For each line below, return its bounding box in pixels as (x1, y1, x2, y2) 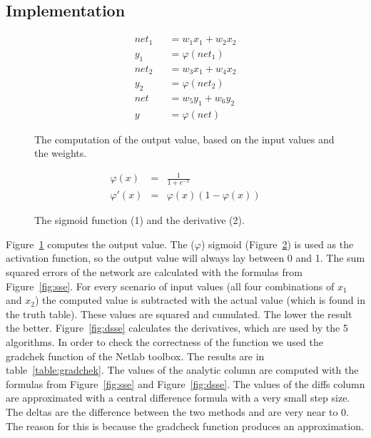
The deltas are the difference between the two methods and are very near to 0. (6, 404, 349, 419)
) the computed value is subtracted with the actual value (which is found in (34, 292, 365, 307)
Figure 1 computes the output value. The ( (6, 236, 195, 251)
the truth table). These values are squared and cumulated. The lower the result (6, 306, 352, 321)
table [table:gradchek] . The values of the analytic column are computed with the (6, 362, 359, 377)
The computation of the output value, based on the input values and (34, 131, 335, 146)
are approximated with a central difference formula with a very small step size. (6, 390, 350, 405)
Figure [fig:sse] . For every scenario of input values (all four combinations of (6, 278, 335, 293)
